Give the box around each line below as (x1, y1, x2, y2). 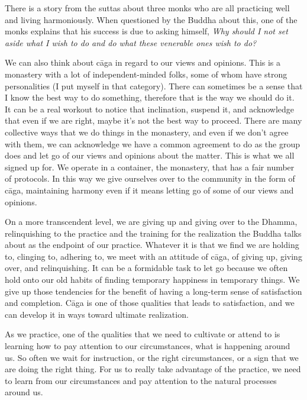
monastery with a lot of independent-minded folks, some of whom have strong (5, 67, 287, 80)
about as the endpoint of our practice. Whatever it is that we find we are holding (5, 238, 299, 251)
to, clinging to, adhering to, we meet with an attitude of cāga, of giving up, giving (5, 250, 302, 262)
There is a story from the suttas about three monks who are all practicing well (5, 2, 290, 14)
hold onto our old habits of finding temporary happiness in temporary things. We (5, 273, 300, 286)
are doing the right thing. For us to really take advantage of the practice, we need (5, 363, 301, 375)
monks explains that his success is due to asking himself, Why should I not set (5, 25, 288, 37)
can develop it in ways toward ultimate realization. (5, 308, 189, 320)
